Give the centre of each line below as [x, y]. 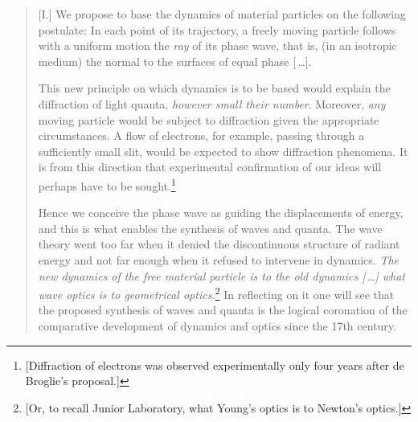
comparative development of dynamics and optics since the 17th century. [217, 326]
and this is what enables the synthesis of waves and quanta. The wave [210, 228]
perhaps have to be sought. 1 [107, 184]
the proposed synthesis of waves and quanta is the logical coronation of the [223, 310]
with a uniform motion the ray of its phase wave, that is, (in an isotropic [217, 45]
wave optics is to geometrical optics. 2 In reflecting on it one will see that [216, 293]
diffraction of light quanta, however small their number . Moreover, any [212, 103]
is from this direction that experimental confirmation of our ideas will [210, 167]
